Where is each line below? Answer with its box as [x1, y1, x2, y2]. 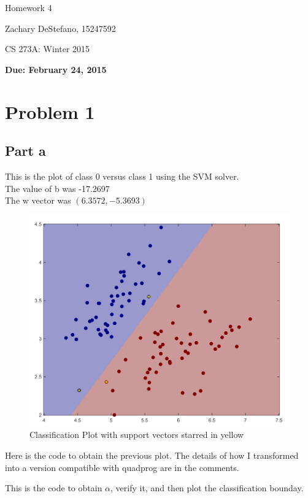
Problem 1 [5, 99, 95, 124]
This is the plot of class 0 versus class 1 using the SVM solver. [5, 169, 239, 182]
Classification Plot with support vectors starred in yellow [29, 428, 244, 441]
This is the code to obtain [5, 481, 102, 494]
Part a [5, 141, 46, 160]
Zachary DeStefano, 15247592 [5, 21, 116, 34]
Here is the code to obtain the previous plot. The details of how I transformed [5, 449, 299, 462]
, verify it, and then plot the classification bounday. [110, 481, 304, 494]
